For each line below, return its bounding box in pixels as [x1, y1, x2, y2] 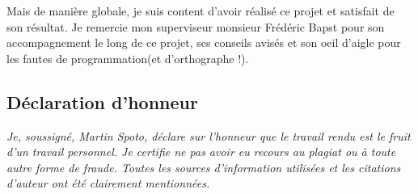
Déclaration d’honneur [6, 89, 198, 114]
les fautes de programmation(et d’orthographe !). [6, 49, 249, 66]
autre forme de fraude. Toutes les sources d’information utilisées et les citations [6, 158, 401, 175]
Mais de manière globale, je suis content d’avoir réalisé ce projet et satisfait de [6, 2, 395, 19]
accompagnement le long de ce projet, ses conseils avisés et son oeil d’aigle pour [6, 34, 401, 51]
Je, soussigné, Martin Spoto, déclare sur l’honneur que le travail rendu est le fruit [6, 127, 411, 144]
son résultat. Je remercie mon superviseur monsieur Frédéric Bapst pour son [6, 18, 385, 35]
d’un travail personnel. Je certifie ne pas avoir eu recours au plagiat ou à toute [6, 143, 396, 160]
